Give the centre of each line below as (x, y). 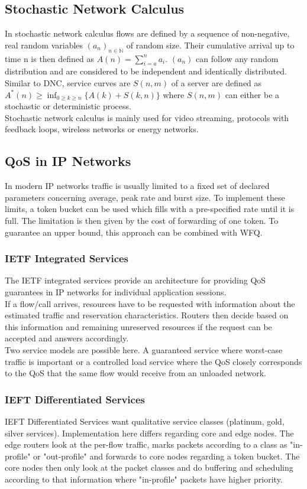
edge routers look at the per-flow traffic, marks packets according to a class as (146, 444)
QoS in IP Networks (68, 161)
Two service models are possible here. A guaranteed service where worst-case (144, 349)
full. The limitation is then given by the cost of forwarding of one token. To (142, 220)
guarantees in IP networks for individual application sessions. (116, 291)
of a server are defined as (216, 82)
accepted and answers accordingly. (67, 338)
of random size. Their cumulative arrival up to (210, 45)
